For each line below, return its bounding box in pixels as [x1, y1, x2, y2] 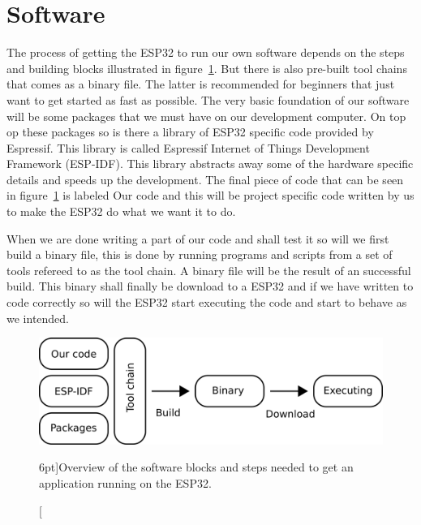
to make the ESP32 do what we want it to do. [6, 203, 236, 220]
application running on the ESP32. [39, 475, 212, 492]
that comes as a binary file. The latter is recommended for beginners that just [6, 75, 395, 93]
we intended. [6, 309, 69, 326]
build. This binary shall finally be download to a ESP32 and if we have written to [6, 278, 414, 295]
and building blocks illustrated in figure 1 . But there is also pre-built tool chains [6, 59, 407, 76]
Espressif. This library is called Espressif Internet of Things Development [6, 139, 370, 156]
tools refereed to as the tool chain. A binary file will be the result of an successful [6, 261, 411, 278]
